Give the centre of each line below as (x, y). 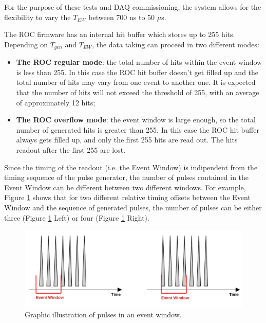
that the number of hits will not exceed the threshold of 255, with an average (138, 92)
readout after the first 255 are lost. (71, 149)
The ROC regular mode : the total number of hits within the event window (139, 62)
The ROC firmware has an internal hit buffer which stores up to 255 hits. (120, 34)
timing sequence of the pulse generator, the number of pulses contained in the (127, 177)
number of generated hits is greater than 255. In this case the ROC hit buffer (138, 129)
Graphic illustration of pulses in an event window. (103, 315)
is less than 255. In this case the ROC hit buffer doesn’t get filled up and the (137, 72)
